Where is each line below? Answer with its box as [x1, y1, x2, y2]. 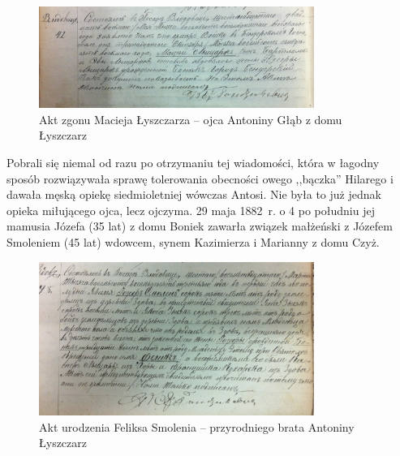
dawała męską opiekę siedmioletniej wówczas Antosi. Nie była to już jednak [6, 186, 381, 203]
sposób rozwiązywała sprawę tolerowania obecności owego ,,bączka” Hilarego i [6, 170, 394, 187]
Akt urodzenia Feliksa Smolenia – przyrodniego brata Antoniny [39, 418, 355, 435]
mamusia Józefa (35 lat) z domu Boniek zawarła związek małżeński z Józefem [6, 217, 393, 234]
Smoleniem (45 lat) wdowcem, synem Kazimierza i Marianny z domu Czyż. [6, 233, 380, 250]
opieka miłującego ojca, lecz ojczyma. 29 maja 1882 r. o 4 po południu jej [6, 201, 375, 218]
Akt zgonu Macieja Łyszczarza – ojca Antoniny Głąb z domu [39, 110, 342, 127]
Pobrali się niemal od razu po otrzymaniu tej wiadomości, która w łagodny [6, 153, 380, 170]
